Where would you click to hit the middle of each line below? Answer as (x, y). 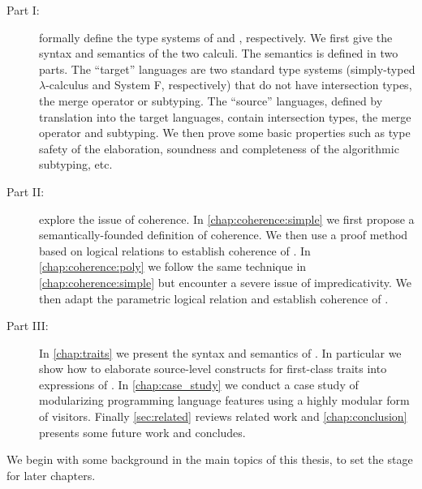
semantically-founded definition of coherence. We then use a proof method (224, 235)
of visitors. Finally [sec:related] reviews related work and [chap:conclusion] (223, 416)
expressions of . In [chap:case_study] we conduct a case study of (199, 384)
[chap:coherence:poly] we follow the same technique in (173, 266)
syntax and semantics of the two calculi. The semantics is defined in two (219, 53)
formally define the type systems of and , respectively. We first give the (216, 37)
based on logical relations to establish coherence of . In (175, 250)
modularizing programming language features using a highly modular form (224, 400)
